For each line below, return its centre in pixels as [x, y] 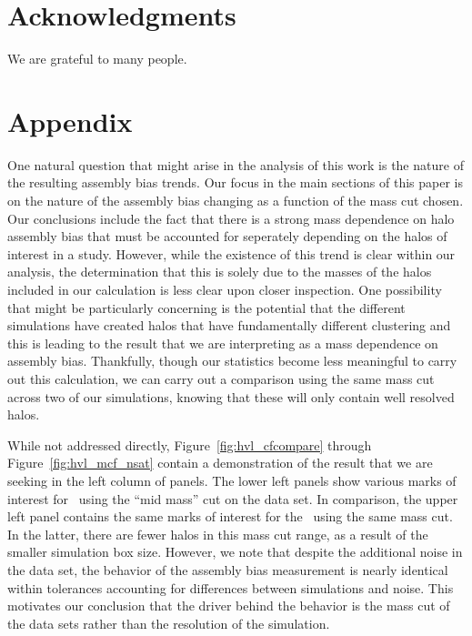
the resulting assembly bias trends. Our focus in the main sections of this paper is [236, 182]
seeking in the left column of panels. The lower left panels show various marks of [232, 480]
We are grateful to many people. [97, 59]
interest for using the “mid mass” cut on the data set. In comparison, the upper [233, 498]
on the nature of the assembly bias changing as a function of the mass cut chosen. [236, 201]
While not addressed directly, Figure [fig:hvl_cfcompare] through [190, 444]
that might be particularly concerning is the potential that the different [206, 307]
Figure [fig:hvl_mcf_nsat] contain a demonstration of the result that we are [220, 463]
